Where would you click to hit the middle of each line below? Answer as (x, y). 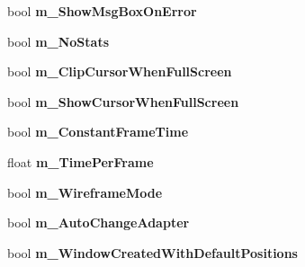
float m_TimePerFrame (81, 161)
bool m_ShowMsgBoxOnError (102, 11)
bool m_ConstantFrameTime (98, 132)
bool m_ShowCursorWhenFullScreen (123, 101)
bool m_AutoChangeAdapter (99, 222)
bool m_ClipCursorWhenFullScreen (120, 71)
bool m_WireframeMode (85, 192)
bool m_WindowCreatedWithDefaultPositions (152, 252)
